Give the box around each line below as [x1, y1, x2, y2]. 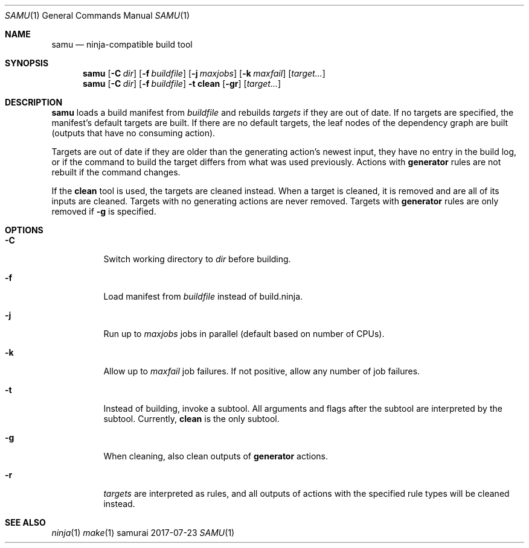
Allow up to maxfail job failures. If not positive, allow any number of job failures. [103, 366, 420, 376]
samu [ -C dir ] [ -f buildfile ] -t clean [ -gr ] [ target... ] [83, 78, 281, 89]
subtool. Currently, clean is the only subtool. [103, 414, 280, 424]
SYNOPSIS [5, 58, 49, 68]
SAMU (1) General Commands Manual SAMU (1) [5, 10, 190, 20]
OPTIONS [5, 225, 43, 235]
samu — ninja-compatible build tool [51, 39, 193, 49]
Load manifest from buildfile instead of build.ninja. [103, 291, 303, 301]
